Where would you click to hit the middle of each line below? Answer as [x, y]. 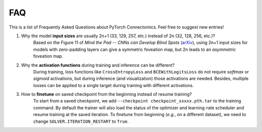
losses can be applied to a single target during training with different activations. [114, 85]
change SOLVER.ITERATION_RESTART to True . [81, 121]
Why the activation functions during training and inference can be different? [98, 65]
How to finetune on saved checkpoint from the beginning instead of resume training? [106, 94]
